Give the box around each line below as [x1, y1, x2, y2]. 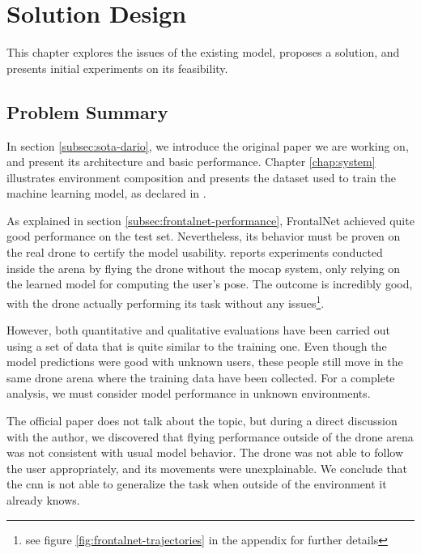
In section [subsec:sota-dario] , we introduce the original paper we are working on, [6, 137, 409, 154]
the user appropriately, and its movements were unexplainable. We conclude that [6, 459, 408, 476]
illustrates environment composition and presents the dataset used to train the [6, 168, 396, 185]
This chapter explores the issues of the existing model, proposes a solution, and [6, 44, 400, 61]
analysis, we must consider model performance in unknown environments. [6, 385, 371, 402]
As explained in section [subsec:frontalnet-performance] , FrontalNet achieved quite [6, 211, 415, 228]
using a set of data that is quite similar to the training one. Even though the [6, 337, 387, 354]
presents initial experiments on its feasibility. [6, 59, 228, 76]
